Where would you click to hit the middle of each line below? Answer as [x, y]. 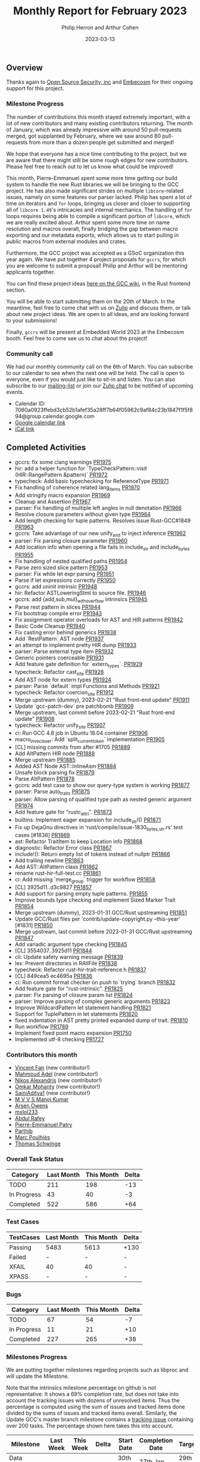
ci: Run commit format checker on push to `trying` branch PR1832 [95, 982]
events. [15, 392]
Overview [25, 68]
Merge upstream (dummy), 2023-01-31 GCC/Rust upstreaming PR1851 [101, 912]
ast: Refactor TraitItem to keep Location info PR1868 [79, 841]
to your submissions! [32, 320]
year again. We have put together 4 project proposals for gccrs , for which [96, 259]
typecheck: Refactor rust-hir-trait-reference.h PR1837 [81, 969]
